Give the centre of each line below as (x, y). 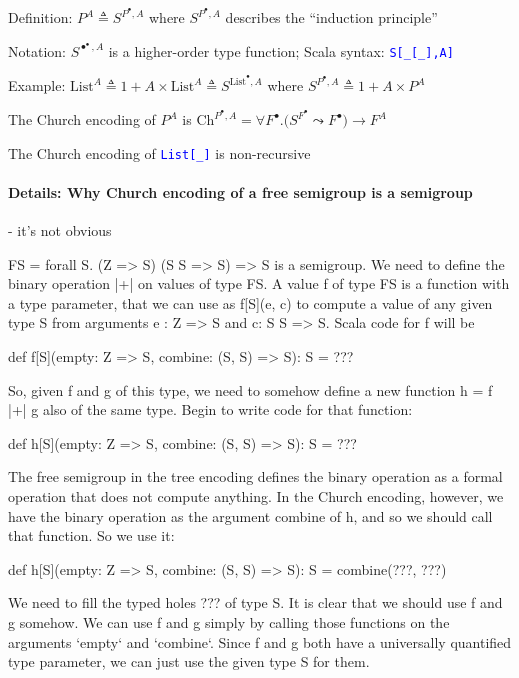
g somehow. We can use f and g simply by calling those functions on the (229, 621)
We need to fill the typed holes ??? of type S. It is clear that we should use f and (255, 602)
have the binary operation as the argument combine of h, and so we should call (250, 515)
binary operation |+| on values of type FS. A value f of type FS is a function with (259, 283)
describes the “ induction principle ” (331, 17)
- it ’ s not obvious (60, 230)
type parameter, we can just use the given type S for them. (189, 661)
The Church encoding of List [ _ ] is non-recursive (159, 152)
